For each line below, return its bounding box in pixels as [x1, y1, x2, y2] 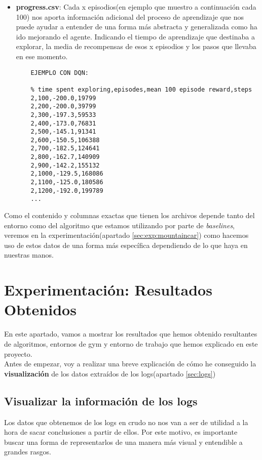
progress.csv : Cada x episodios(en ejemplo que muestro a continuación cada [16, 2, 256, 12]
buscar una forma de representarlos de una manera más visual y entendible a [4, 436, 243, 447]
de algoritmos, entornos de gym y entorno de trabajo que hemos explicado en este [4, 338, 258, 349]
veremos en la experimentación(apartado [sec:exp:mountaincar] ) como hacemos [4, 230, 249, 240]
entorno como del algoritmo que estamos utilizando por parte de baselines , [4, 220, 235, 230]
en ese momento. [16, 51, 68, 61]
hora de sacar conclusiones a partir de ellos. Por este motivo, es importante [4, 427, 238, 437]
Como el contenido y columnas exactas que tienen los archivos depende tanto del [4, 210, 255, 221]
